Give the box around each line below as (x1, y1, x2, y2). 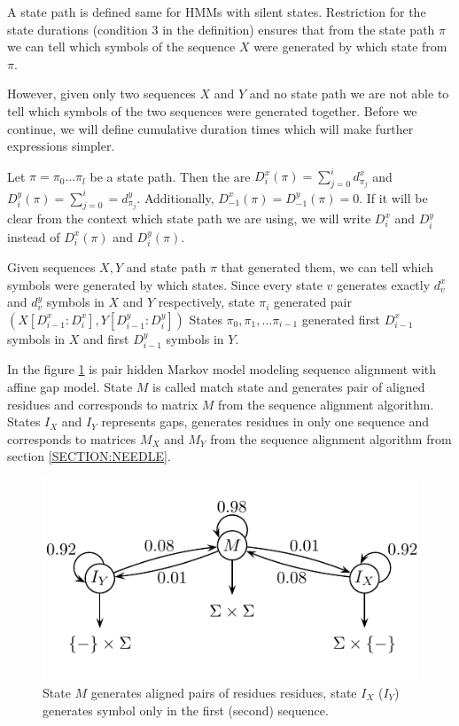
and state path (126, 258, 206, 277)
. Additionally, (136, 188, 214, 207)
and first (83, 329, 129, 347)
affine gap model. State (7, 377, 133, 395)
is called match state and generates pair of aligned (152, 377, 425, 395)
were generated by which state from (253, 37, 447, 56)
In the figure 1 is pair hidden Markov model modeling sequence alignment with (7, 360, 437, 379)
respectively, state (158, 293, 255, 311)
